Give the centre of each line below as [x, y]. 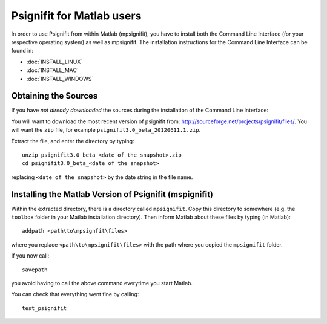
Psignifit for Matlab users [76, 16]
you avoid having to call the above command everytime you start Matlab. [102, 283]
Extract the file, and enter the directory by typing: [73, 141]
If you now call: [30, 256]
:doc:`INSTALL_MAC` [52, 70]
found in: [22, 51]
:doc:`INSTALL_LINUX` [54, 62]
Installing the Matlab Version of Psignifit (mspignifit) [112, 194]
